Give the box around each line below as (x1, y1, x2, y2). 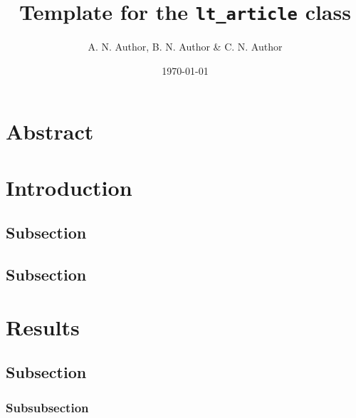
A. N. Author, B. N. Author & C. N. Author (88, 39, 283, 54)
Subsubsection (6, 398, 89, 416)
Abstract (6, 117, 94, 146)
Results (6, 312, 80, 341)
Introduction (6, 172, 132, 202)
